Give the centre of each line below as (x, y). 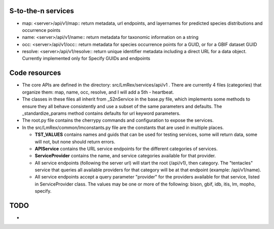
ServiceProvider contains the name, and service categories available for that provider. (125, 156)
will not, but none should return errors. (75, 142)
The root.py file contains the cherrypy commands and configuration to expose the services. (118, 120)
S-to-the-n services (42, 11)
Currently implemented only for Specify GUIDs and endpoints (86, 59)
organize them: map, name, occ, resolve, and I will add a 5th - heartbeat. (98, 92)
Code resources (35, 73)
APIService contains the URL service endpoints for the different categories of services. (126, 149)
